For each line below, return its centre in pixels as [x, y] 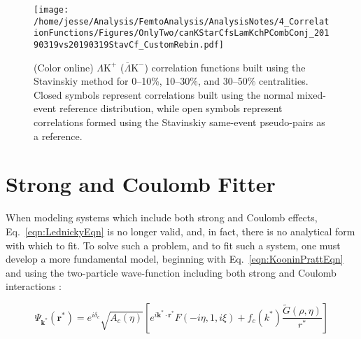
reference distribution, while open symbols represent [171, 108]
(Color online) [64, 67]
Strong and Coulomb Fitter [141, 184]
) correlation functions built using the [225, 67]
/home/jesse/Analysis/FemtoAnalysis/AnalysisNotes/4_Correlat [182, 21]
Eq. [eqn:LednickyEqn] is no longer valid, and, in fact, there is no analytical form [180, 231]
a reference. [58, 136]
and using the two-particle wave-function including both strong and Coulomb [171, 272]
